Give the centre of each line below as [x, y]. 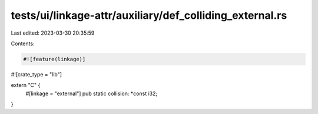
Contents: [23, 43]
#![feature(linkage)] [54, 59]
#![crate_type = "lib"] [36, 74]
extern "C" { [26, 85]
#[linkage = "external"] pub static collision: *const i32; [92, 93]
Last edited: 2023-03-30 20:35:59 [53, 33]
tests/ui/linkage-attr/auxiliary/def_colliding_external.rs [149, 15]
